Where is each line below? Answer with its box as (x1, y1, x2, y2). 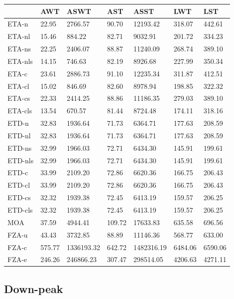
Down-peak (4, 281, 63, 296)
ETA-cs (7, 93, 30, 103)
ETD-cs (7, 192, 31, 203)
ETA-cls (7, 105, 32, 116)
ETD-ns (7, 142, 32, 153)
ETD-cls (7, 205, 33, 215)
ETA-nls (7, 55, 33, 66)
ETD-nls (7, 155, 34, 165)
